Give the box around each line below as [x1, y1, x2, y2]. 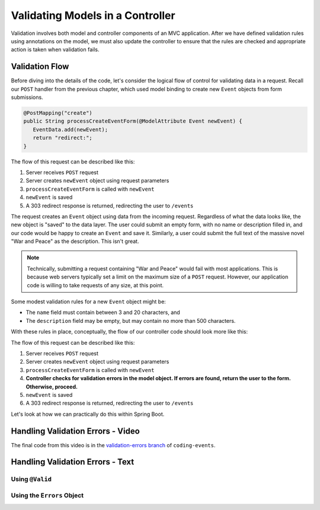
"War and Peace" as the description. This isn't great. [11, 238, 139, 245]
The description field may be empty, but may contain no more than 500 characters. [25, 317, 236, 324]
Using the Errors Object [11, 491, 84, 499]
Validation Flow [11, 62, 69, 72]
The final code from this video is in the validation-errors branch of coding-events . [11, 441, 216, 448]
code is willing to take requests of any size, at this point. [27, 281, 164, 288]
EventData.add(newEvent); [33, 126, 108, 133]
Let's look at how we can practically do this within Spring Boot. [11, 410, 165, 418]
